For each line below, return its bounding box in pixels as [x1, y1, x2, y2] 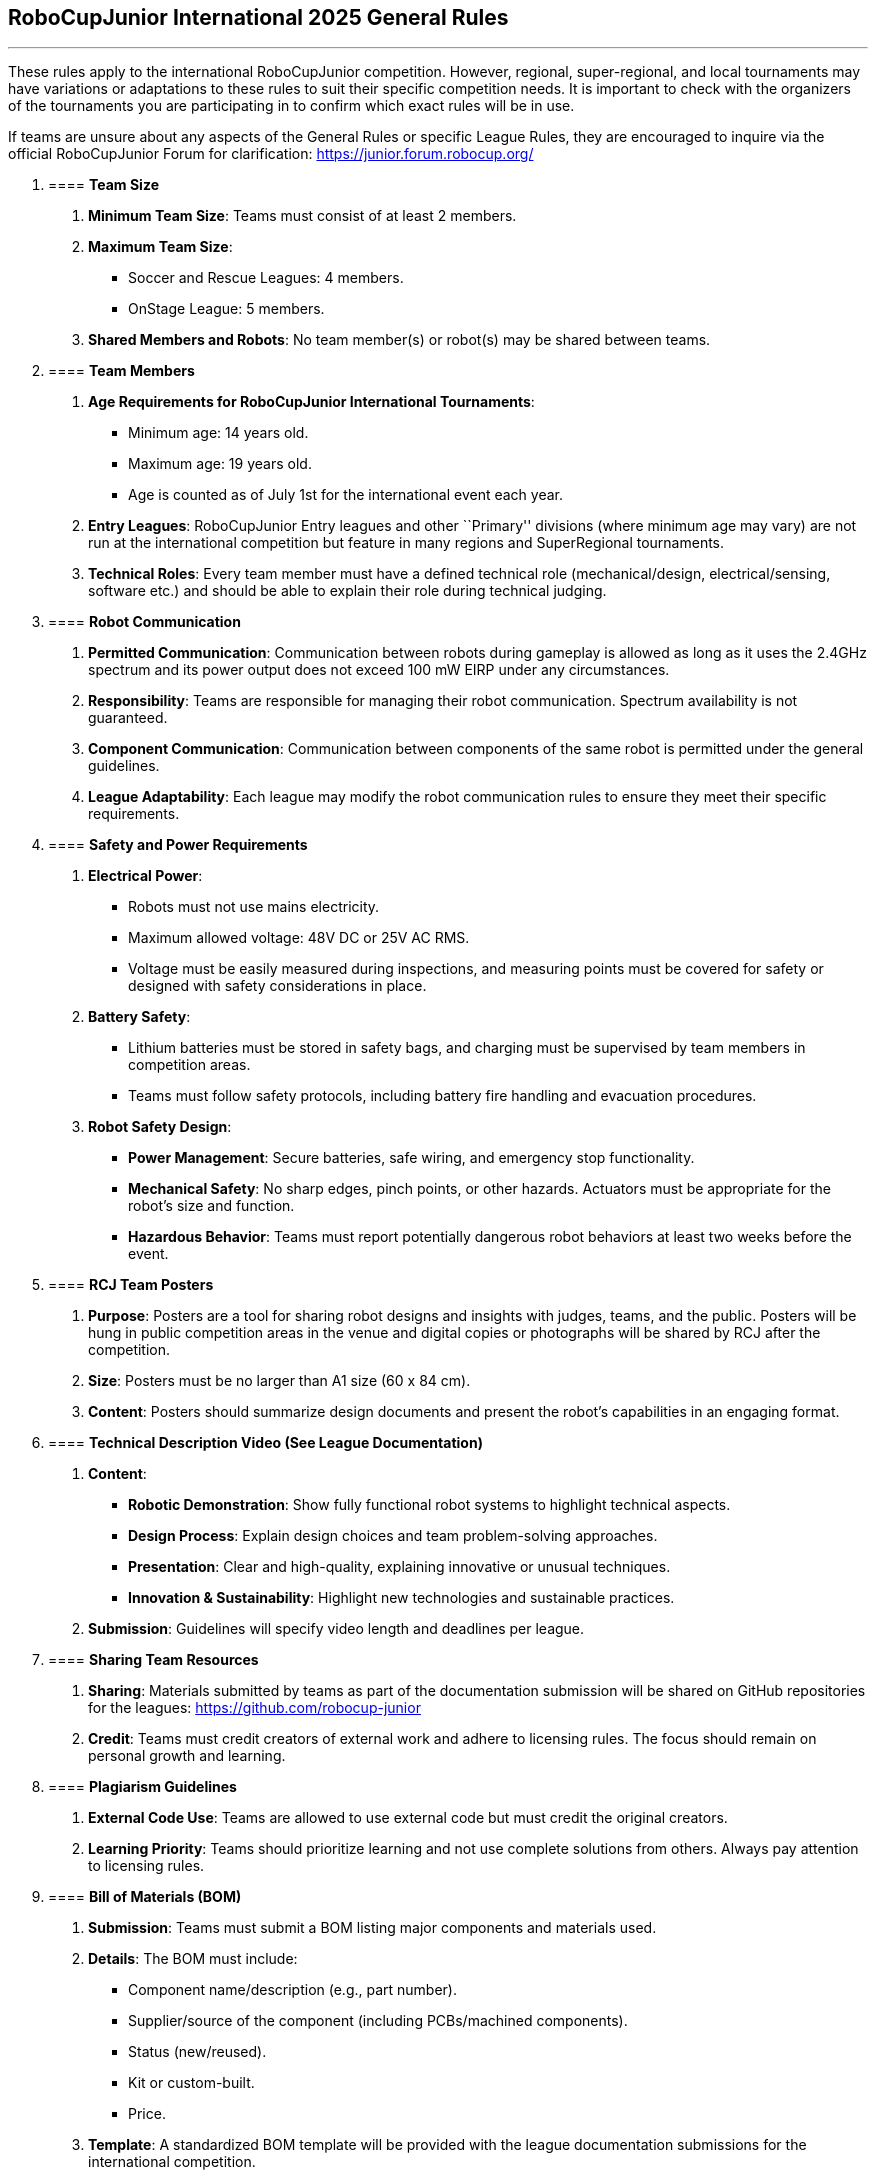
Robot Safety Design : [88, 1118, 232, 1136]
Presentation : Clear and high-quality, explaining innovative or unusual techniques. [128, 1558, 671, 1576]
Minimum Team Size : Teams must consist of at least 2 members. [88, 207, 517, 225]
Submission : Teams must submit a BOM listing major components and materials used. [88, 1919, 657, 1937]
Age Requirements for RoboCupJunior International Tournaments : [88, 393, 535, 411]
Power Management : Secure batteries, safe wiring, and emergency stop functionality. [128, 1149, 695, 1167]
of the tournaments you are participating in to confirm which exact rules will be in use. [8, 97, 575, 115]
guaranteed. [88, 709, 168, 727]
